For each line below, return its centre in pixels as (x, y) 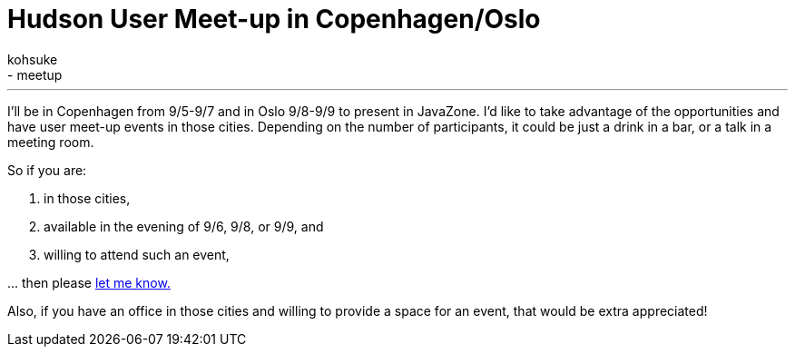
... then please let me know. (89, 282)
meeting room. (51, 142)
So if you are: (47, 170)
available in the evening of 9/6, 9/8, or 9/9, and (184, 226)
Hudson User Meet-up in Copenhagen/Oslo (274, 19)
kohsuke (33, 59)
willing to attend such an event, (137, 254)
